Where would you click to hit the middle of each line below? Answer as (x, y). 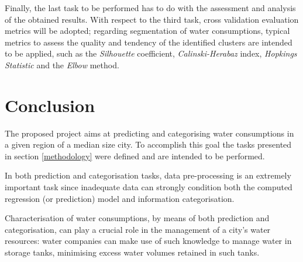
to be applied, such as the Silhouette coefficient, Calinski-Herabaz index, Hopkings (151, 53)
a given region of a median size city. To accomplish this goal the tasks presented (148, 144)
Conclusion (50, 105)
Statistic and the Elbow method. (62, 64)
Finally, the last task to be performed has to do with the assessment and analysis (150, 8)
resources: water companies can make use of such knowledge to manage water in (148, 241)
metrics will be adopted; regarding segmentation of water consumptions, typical (147, 31)
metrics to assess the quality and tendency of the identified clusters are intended (149, 42)
